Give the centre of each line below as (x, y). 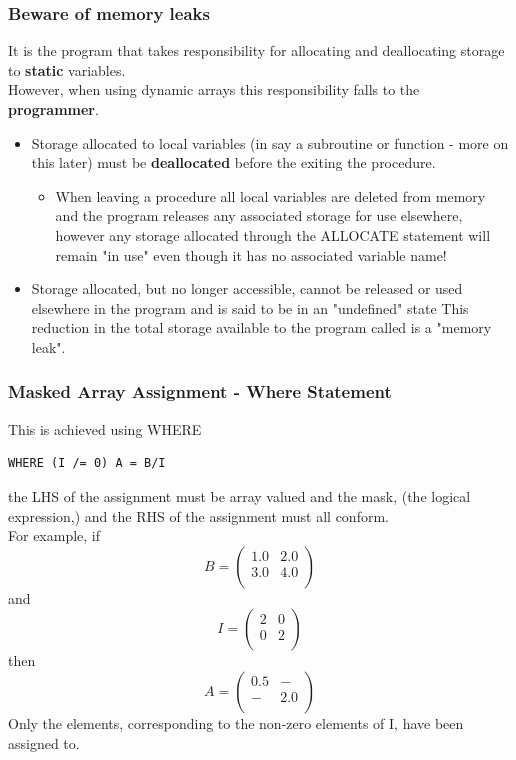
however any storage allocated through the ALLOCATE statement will (273, 234)
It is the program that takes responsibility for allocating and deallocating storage (256, 50)
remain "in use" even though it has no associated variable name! (251, 254)
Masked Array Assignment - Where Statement (200, 391)
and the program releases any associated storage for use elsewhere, (259, 215)
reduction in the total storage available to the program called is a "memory (261, 327)
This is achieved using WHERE (105, 428)
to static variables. (67, 69)
